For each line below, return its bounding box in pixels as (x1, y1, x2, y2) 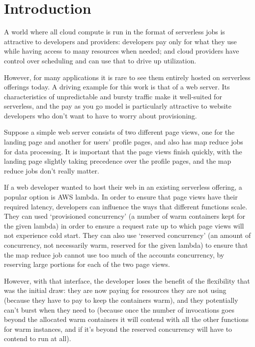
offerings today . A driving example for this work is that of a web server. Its (4, 82, 230, 92)
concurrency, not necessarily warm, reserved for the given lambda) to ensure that (4, 240, 248, 250)
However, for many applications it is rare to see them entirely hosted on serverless (4, 72, 251, 82)
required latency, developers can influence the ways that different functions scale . (4, 201, 248, 211)
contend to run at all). (4, 333, 71, 344)
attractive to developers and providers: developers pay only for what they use (4, 36, 237, 46)
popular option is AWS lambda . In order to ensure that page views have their (4, 192, 238, 202)
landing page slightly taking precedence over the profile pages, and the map (4, 156, 231, 166)
